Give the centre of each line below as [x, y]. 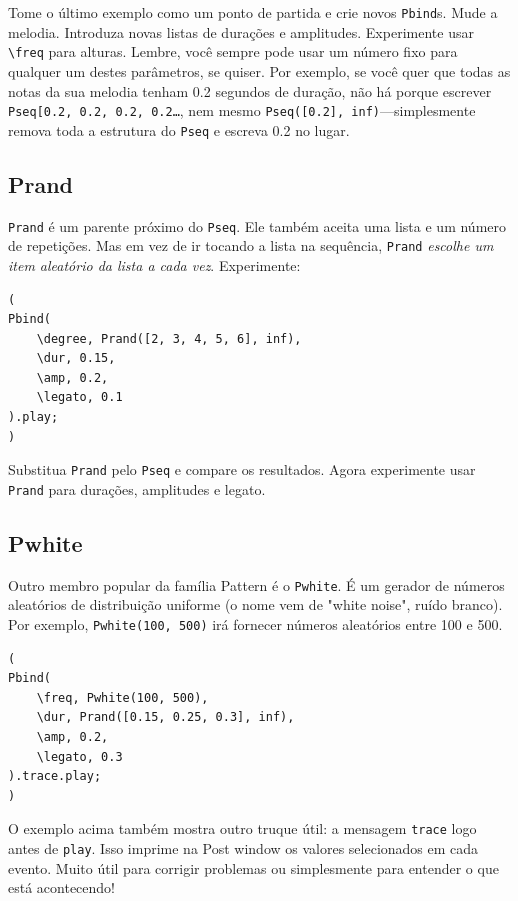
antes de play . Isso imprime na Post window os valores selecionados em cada [243, 848]
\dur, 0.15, [76, 358]
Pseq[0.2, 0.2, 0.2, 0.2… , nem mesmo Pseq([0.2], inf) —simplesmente [242, 110]
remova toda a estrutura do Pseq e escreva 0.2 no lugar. [179, 129]
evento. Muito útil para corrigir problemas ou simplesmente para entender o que [253, 867]
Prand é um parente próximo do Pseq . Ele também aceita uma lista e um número [257, 225]
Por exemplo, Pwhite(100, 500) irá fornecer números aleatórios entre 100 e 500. [255, 624]
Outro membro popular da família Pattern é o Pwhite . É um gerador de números [256, 584]
